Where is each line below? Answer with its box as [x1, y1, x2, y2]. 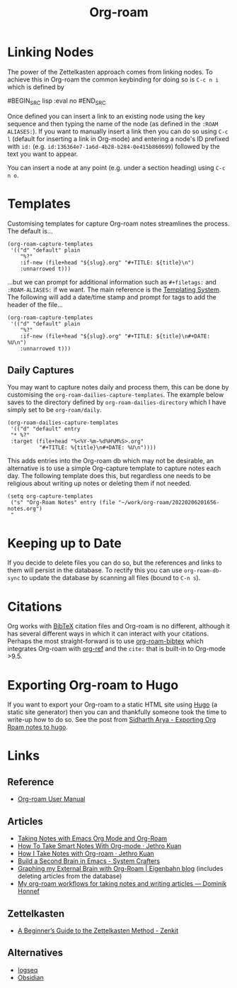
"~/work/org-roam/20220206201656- [117, 499, 220, 506]
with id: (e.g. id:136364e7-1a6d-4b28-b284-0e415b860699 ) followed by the [7, 142, 221, 150]
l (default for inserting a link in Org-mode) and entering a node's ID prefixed [7, 134, 229, 143]
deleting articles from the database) [17, 872, 122, 880]
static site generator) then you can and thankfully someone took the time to [7, 708, 227, 716]
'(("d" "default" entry [10, 426, 81, 433]
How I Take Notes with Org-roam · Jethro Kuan [17, 849, 154, 858]
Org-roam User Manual [17, 795, 86, 804]
